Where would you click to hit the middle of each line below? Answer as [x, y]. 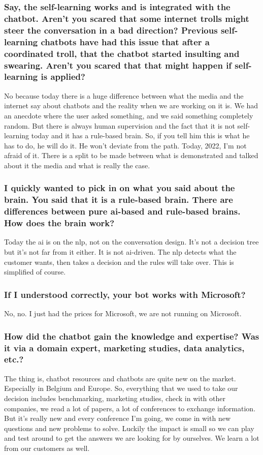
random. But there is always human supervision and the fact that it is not [120, 125]
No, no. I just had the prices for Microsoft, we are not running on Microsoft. [123, 313]
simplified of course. [35, 272]
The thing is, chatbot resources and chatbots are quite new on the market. [120, 378]
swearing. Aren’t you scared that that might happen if [118, 65]
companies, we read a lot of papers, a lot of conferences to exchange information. [130, 408]
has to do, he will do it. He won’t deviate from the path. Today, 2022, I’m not [125, 145]
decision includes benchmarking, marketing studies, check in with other [115, 398]
